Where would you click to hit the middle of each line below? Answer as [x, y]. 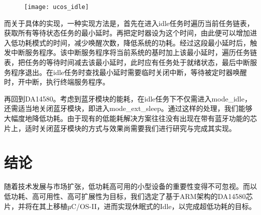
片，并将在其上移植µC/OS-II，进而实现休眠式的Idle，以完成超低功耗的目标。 [130, 206]
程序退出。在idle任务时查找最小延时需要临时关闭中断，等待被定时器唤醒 [129, 72]
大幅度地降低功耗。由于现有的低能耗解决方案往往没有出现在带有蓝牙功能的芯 [130, 118]
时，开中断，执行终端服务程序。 [57, 82]
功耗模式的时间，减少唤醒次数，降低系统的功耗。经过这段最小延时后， [134, 42]
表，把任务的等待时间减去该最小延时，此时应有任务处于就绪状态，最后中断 [127, 62]
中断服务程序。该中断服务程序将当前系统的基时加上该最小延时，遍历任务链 [134, 52]
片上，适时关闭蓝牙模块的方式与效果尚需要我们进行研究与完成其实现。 [120, 128]
